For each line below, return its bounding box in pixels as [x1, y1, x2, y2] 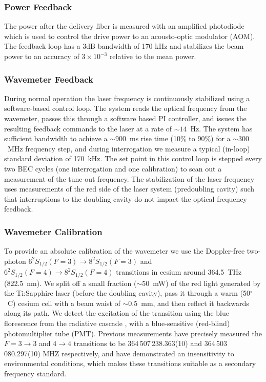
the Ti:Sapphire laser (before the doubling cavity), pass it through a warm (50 [4, 288, 250, 298]
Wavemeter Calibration [4, 225, 103, 238]
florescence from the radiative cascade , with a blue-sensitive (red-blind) [4, 318, 230, 329]
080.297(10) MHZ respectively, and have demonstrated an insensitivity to [4, 348, 234, 358]
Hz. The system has [190, 123, 253, 133]
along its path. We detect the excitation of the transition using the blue [4, 308, 229, 318]
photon [4, 255, 26, 266]
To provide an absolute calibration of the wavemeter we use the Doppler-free [4, 245, 245, 256]
